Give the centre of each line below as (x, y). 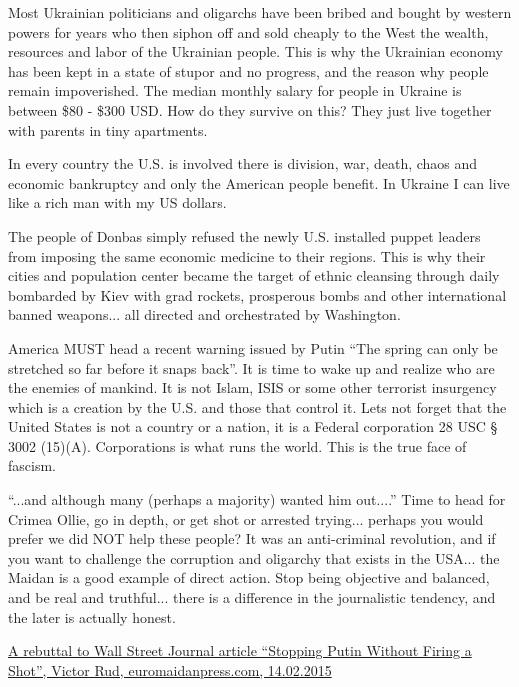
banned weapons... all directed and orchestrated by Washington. (204, 314)
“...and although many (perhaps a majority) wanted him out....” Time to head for (257, 499)
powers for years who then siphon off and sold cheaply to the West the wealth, (248, 31)
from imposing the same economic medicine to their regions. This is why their (247, 255)
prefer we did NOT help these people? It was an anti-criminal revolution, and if (252, 538)
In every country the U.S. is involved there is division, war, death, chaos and (243, 163)
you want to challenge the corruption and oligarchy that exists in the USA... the (254, 557)
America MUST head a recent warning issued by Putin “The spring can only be (253, 347)
